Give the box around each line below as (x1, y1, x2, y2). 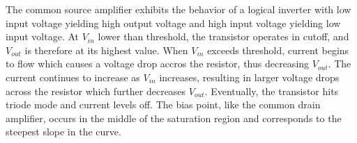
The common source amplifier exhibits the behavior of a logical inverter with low (6, 2, 351, 16)
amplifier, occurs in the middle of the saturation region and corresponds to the (6, 110, 342, 125)
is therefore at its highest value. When (24, 42, 188, 57)
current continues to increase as (6, 69, 140, 84)
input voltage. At (6, 29, 79, 44)
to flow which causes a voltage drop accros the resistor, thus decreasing (6, 56, 310, 71)
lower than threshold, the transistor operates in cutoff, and (98, 29, 349, 44)
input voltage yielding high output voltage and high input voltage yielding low (6, 15, 341, 30)
